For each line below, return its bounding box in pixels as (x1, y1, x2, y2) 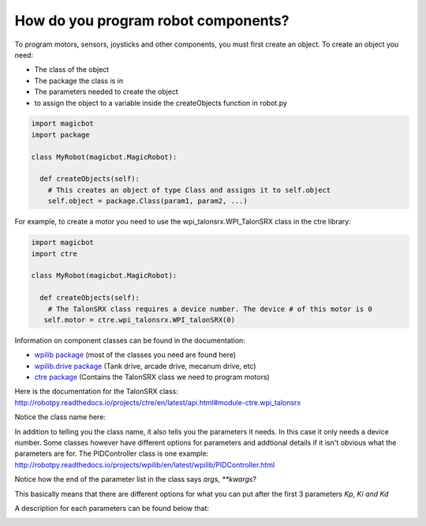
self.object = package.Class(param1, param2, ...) (47, 197, 248, 205)
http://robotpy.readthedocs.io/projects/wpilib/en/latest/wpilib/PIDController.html (14, 460, 275, 469)
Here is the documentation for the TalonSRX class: (14, 387, 179, 396)
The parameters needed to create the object (34, 87, 179, 96)
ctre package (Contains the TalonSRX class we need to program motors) (34, 372, 270, 382)
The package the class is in (34, 76, 124, 85)
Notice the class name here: (14, 412, 106, 422)
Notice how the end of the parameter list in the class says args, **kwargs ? (14, 475, 256, 484)
